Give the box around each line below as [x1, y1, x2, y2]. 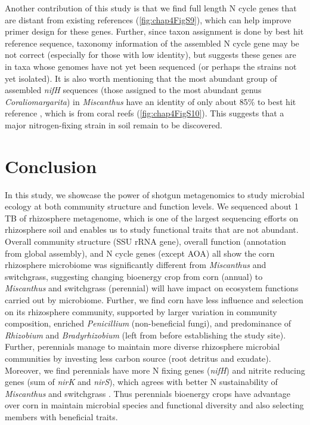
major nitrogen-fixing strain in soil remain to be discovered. [5, 118, 222, 131]
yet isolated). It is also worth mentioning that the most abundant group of [5, 72, 277, 84]
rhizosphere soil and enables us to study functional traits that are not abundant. [5, 223, 299, 236]
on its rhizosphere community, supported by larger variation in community [5, 305, 277, 318]
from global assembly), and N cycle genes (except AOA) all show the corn [5, 247, 275, 259]
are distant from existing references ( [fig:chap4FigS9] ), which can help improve [5, 13, 292, 26]
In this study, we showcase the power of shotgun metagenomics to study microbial [5, 188, 305, 201]
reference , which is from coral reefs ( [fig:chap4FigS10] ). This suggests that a [5, 107, 284, 119]
